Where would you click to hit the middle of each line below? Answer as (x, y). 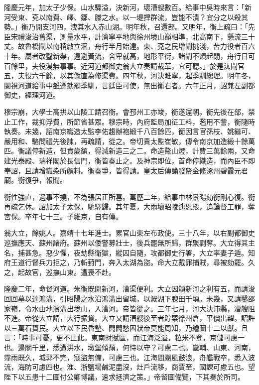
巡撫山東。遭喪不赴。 (80, 272)
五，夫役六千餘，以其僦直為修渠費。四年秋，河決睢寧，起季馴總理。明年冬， (129, 75)
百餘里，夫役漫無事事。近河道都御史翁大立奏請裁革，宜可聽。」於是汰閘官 (124, 65)
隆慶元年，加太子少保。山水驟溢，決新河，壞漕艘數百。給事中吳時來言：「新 (128, 7)
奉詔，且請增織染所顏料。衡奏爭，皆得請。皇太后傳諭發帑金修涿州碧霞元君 (126, 170)
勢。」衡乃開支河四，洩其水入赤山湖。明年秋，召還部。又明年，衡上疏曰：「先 (129, 27)
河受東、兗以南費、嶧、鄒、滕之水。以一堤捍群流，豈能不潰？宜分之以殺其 (126, 17)
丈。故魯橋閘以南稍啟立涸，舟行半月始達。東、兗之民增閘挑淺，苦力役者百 (126, 46)
